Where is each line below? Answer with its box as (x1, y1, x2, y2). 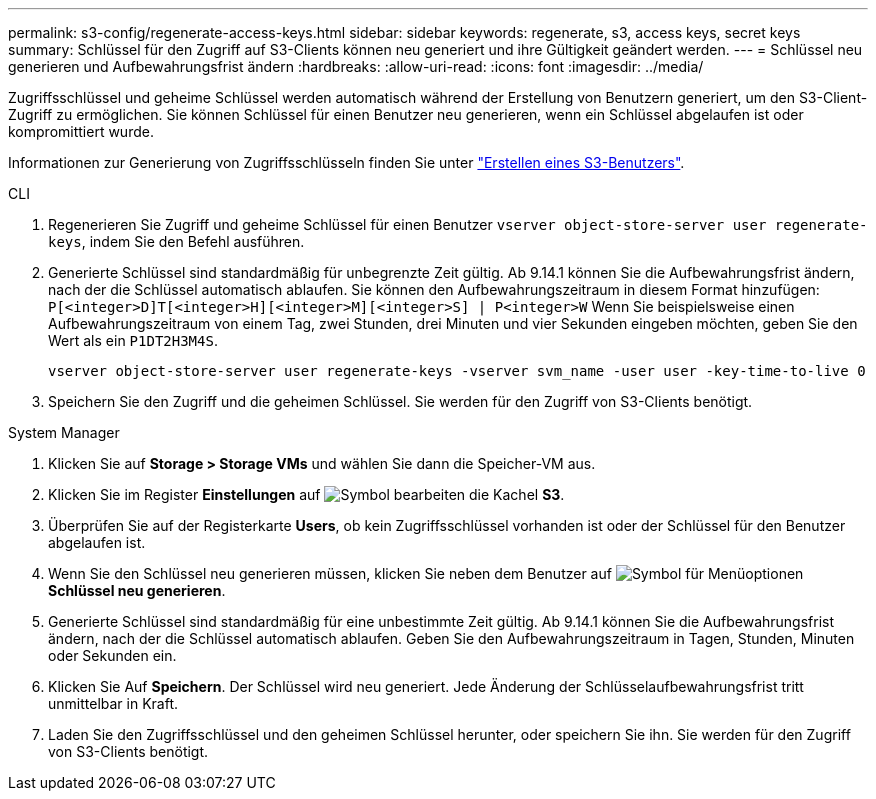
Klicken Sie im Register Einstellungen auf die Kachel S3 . (48, 486, 565, 503)
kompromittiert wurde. (8, 123, 154, 140)
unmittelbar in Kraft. (48, 695, 179, 712)
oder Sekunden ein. (48, 647, 177, 664)
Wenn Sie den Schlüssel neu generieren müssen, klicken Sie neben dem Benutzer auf (48, 565, 612, 582)
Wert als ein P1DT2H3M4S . (48, 332, 218, 349)
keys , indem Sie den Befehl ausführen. (48, 233, 305, 250)
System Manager (8, 424, 120, 441)
